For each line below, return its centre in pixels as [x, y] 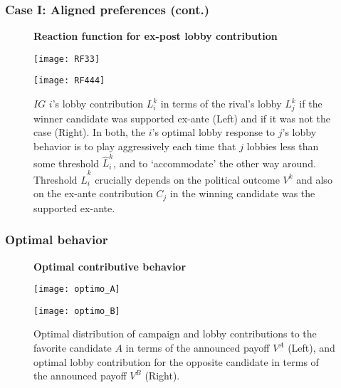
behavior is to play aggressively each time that [135, 146]
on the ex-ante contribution [93, 193]
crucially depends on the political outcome [187, 179]
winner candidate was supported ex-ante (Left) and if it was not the [182, 118]
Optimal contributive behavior [110, 266]
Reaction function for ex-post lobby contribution [156, 36]
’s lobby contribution [98, 104]
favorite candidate [73, 348]
